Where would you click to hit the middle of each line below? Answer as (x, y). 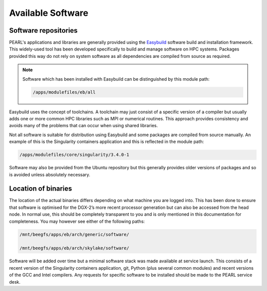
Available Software (49, 13)
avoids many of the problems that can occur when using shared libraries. (84, 126)
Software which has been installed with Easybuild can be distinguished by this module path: (116, 79)
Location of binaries (41, 189)
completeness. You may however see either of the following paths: (77, 221)
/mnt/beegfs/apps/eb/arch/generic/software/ (74, 234)
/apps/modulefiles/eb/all (64, 92)
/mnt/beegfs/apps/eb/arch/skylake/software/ (74, 248)
